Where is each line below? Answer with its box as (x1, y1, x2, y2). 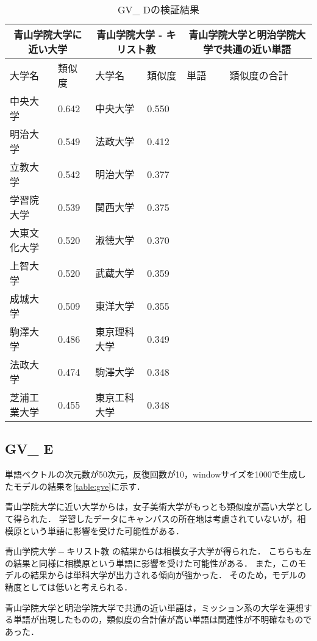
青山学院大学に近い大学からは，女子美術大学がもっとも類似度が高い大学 (5, 500, 295, 513)
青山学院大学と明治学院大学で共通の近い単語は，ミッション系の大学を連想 (5, 601, 304, 614)
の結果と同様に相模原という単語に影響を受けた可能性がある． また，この (5, 556, 298, 569)
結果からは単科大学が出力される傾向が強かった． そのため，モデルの (30, 568, 306, 581)
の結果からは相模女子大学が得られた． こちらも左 (112, 545, 312, 557)
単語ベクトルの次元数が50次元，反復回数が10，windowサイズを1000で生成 (5, 468, 297, 481)
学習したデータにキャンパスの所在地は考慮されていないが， (59, 512, 297, 525)
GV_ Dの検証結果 (117, 2, 200, 16)
